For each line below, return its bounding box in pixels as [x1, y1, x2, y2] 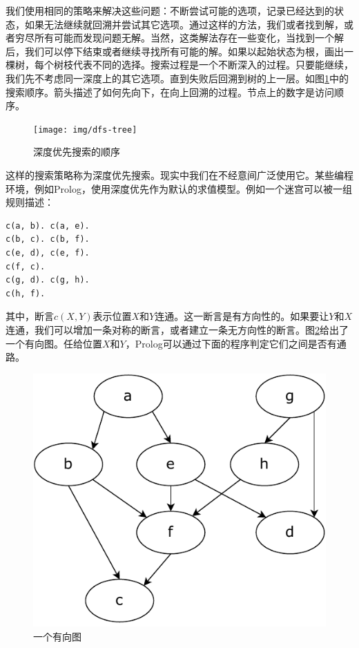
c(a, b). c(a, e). [6, 220, 90, 231]
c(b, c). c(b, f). [6, 234, 90, 245]
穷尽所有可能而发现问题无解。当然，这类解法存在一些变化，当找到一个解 [14, 30, 344, 45]
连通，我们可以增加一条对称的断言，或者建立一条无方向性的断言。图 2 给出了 [6, 322, 349, 336]
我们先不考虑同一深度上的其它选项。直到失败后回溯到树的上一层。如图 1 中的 [6, 70, 349, 85]
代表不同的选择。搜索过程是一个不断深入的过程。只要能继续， [72, 57, 353, 72]
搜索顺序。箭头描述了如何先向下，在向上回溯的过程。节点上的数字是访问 [6, 84, 334, 99]
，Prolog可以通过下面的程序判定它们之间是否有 [125, 336, 337, 350]
